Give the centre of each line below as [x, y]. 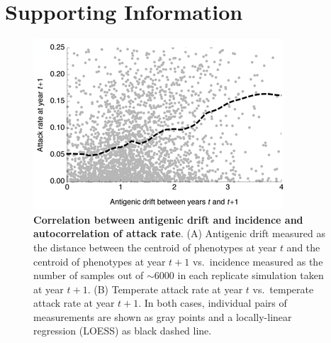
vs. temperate [283, 289]
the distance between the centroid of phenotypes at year [155, 247]
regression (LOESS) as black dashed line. [123, 331]
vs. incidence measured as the [258, 261]
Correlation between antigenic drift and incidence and [168, 219]
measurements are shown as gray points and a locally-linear [163, 316]
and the [303, 247]
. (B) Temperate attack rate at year [165, 289]
